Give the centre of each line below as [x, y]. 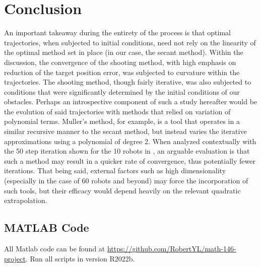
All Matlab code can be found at [55, 249]
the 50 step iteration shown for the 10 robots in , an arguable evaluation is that [127, 151]
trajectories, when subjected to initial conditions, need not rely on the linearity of [130, 42]
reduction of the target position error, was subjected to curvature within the [122, 72]
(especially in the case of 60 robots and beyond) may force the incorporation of [126, 181]
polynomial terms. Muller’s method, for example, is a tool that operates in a [122, 121]
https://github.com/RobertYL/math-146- [172, 249]
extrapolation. [26, 200]
